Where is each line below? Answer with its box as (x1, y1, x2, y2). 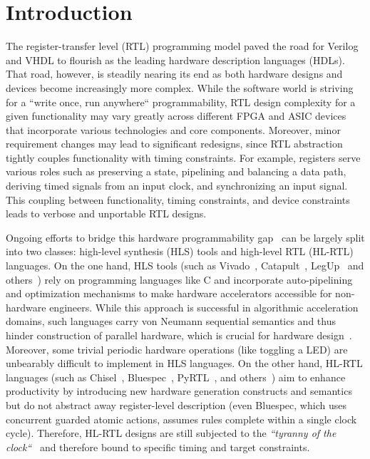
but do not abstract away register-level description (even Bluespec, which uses (6, 397, 346, 412)
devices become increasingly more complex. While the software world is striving (6, 80, 354, 95)
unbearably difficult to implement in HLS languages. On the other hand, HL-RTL (6, 356, 363, 371)
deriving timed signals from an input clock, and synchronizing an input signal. (6, 178, 348, 193)
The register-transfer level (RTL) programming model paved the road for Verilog (6, 38, 359, 53)
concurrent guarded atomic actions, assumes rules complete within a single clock (6, 411, 357, 426)
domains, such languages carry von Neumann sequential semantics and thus (6, 314, 336, 329)
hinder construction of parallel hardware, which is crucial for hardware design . (6, 328, 352, 342)
